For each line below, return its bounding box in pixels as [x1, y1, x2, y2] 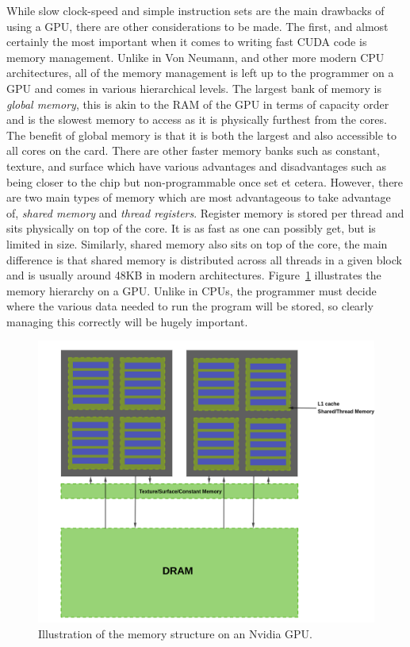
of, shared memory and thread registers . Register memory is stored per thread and [6, 204, 404, 221]
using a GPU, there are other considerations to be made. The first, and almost [6, 17, 389, 34]
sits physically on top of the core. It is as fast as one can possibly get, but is [6, 220, 376, 237]
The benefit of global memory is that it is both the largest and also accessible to [6, 126, 397, 143]
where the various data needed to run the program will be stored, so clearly [6, 298, 374, 314]
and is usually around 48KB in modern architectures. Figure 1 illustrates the [6, 267, 381, 283]
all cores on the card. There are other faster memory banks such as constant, [6, 142, 380, 159]
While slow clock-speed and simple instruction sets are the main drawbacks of [6, 2, 385, 18]
